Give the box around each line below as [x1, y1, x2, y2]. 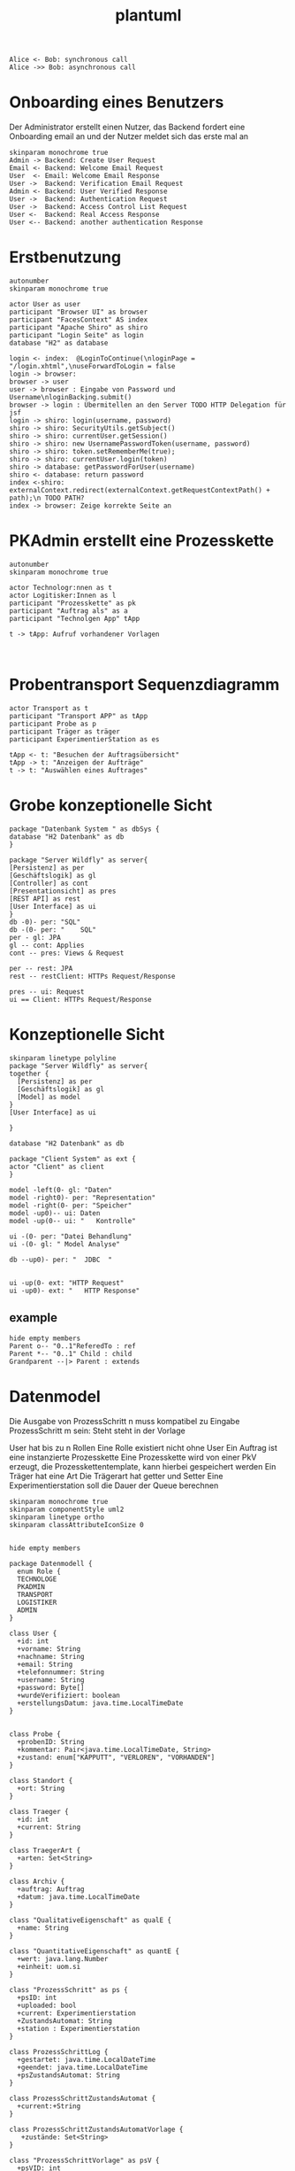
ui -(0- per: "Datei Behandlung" [9, 1232, 132, 1241]
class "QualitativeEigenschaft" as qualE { [9, 1915, 172, 1925]
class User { [9, 1629, 57, 1638]
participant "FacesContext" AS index [9, 315, 148, 324]
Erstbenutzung [9, 247, 122, 267]
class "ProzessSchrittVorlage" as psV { [9, 2156, 161, 2165]
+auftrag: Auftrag [17, 1884, 86, 1894]
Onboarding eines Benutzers [9, 92, 224, 112]
